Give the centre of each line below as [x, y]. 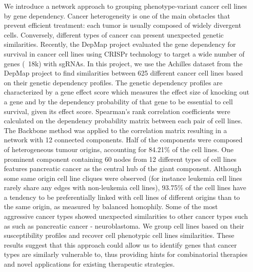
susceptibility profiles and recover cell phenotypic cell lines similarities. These [119, 235]
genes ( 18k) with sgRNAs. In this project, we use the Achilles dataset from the [123, 63]
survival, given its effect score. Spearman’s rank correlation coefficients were [117, 111]
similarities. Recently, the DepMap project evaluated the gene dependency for [120, 44]
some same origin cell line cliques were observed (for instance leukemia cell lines [123, 178]
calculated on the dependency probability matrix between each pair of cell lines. [123, 121]
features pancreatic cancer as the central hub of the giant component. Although [123, 168]
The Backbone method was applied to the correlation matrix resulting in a [116, 130]
